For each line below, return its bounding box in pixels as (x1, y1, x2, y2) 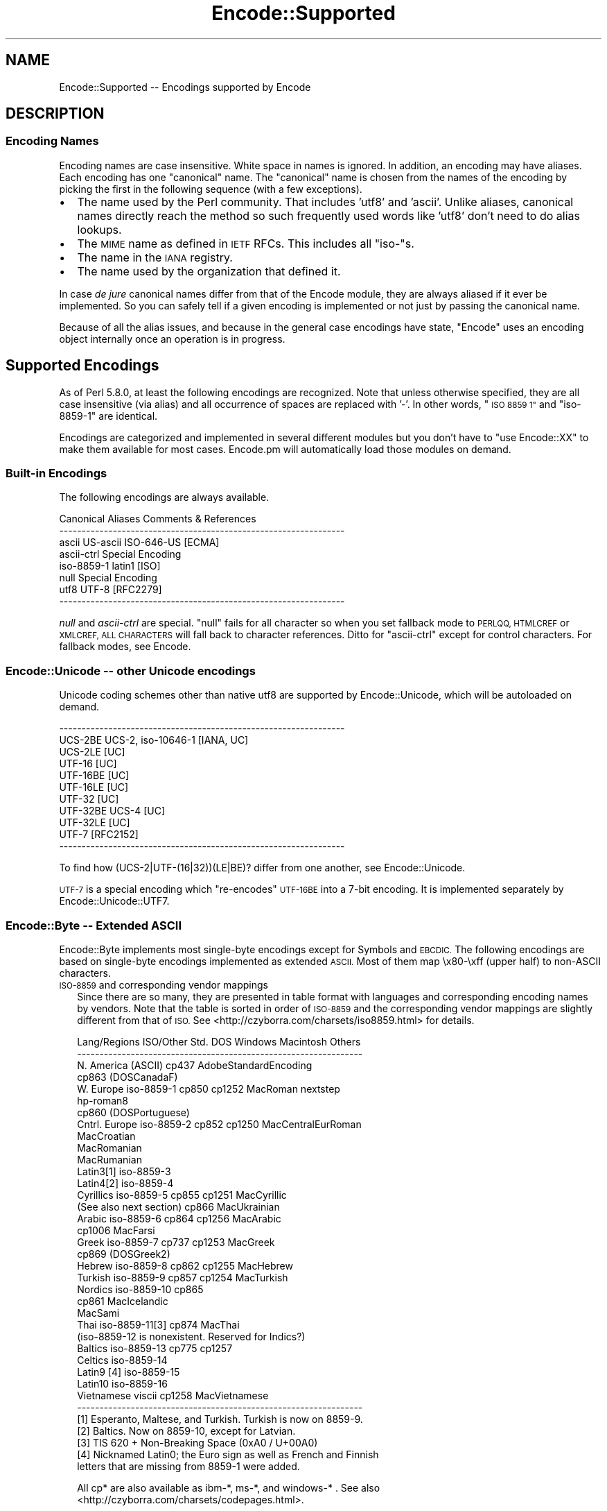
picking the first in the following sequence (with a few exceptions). (59, 182, 362, 195)
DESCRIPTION (6, 105, 105, 123)
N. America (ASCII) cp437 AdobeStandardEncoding (77, 1059, 313, 1071)
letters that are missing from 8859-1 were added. (77, 1460, 300, 1472)
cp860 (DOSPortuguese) (77, 1106, 190, 1118)
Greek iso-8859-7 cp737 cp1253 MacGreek (77, 1236, 275, 1248)
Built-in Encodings (6, 466, 107, 481)
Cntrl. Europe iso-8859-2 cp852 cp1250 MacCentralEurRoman (77, 1118, 362, 1130)
